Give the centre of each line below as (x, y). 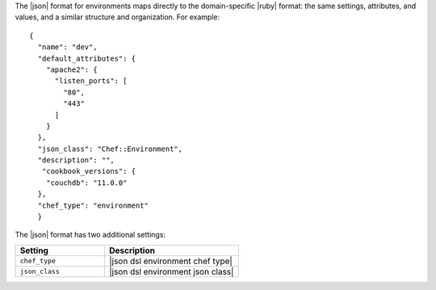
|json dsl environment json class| (172, 271)
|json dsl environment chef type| (171, 261)
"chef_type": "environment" (93, 205)
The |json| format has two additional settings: (90, 235)
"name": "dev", (67, 47)
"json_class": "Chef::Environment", (110, 149)
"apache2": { (71, 69)
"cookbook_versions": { (89, 171)
